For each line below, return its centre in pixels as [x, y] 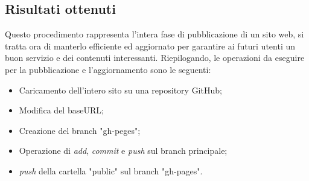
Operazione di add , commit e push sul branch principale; [123, 151]
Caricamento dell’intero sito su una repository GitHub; [120, 90]
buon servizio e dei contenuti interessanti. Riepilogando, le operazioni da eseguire [155, 58]
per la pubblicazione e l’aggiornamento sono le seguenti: [108, 69]
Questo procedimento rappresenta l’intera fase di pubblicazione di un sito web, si [154, 34]
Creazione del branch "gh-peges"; [80, 130]
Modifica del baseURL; [61, 110]
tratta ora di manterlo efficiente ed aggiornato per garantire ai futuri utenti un [150, 46]
